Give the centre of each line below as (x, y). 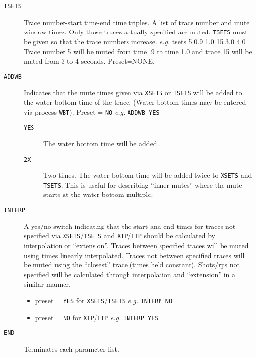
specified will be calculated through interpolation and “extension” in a (129, 274)
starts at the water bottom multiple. (98, 194)
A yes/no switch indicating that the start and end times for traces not (130, 226)
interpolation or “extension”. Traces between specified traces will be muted (136, 245)
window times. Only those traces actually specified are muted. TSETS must (136, 32)
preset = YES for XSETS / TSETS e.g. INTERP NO (104, 300)
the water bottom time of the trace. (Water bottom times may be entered (135, 102)
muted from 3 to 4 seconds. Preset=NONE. (89, 61)
